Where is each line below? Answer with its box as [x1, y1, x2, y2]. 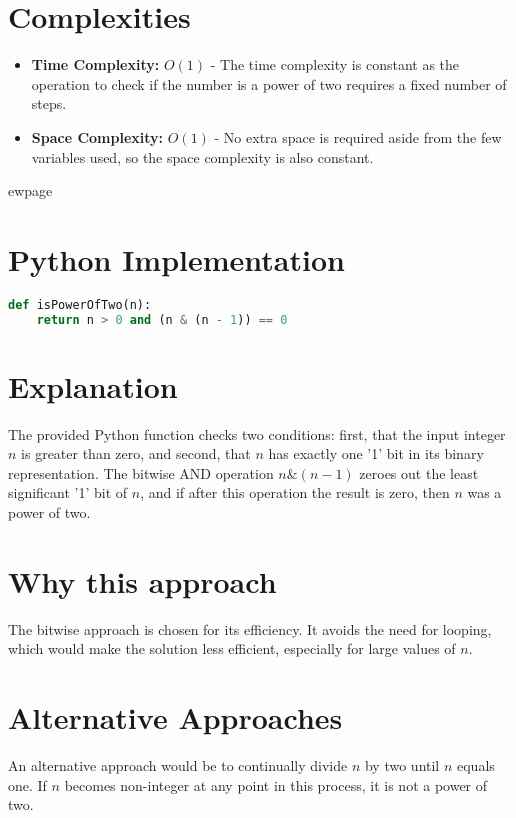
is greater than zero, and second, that [21, 443, 251, 464]
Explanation [8, 365, 178, 406]
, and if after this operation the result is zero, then [140, 482, 450, 503]
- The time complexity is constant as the [210, 54, 460, 75]
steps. [31, 93, 67, 114]
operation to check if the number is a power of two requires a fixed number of [31, 73, 507, 94]
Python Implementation [8, 238, 345, 279]
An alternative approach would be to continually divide [8, 755, 348, 776]
